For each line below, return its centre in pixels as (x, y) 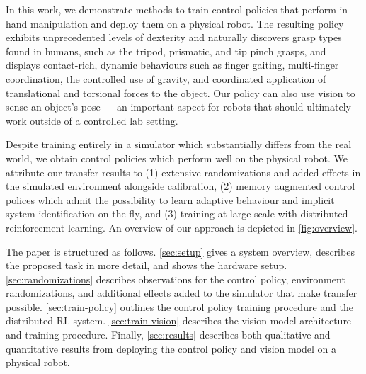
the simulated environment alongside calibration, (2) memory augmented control (181, 186)
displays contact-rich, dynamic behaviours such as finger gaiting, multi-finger (172, 65)
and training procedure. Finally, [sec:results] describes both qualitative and (168, 335)
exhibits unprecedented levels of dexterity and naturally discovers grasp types (174, 37)
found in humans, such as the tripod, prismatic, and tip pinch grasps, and (166, 51)
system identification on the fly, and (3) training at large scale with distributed (177, 214)
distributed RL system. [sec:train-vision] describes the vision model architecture (179, 321)
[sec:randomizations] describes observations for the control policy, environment (176, 279)
